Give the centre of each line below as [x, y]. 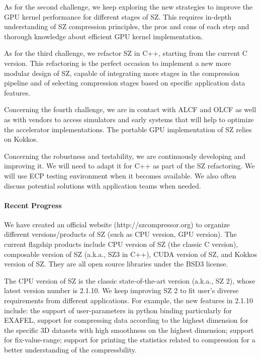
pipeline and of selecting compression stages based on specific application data [125, 83]
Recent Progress [33, 205]
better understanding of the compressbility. [70, 350]
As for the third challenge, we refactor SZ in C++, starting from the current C [126, 53]
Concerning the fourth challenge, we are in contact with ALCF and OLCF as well [130, 109]
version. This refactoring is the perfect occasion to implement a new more [118, 63]
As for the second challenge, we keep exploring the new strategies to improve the [128, 7]
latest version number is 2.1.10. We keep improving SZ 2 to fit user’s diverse [121, 290]
